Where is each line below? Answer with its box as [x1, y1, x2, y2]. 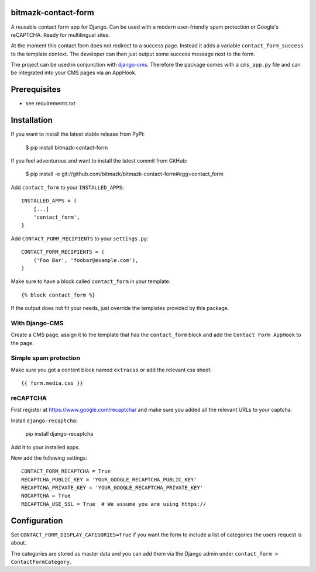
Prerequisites [11, 85, 61, 95]
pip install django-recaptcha [25, 430, 94, 437]
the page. [11, 339, 35, 346]
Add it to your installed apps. [11, 443, 80, 450]
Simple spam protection [11, 354, 80, 362]
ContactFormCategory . [11, 558, 71, 565]
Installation [11, 115, 53, 125]
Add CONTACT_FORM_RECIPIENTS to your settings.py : [11, 235, 149, 242]
